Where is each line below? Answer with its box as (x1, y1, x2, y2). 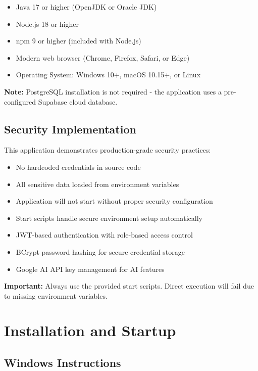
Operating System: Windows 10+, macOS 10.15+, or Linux (16, 69, 201, 80)
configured (4, 96, 36, 107)
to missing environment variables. (4, 290, 108, 301)
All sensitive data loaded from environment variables (16, 178, 179, 189)
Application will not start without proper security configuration (16, 196, 213, 206)
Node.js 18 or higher (16, 18, 79, 29)
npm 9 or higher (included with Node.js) (16, 35, 141, 46)
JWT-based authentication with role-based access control (16, 229, 193, 240)
